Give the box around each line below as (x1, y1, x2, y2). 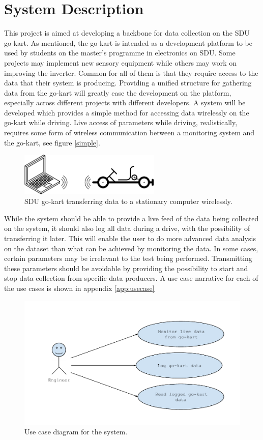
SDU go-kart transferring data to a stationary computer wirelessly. (24, 196, 232, 207)
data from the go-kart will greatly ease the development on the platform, (4, 87, 231, 98)
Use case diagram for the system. (24, 426, 128, 437)
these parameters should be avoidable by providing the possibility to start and (4, 262, 248, 273)
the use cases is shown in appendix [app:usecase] (4, 283, 155, 294)
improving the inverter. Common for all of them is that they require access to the (4, 67, 258, 78)
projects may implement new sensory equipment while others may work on (4, 57, 237, 68)
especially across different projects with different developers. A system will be (4, 97, 246, 108)
